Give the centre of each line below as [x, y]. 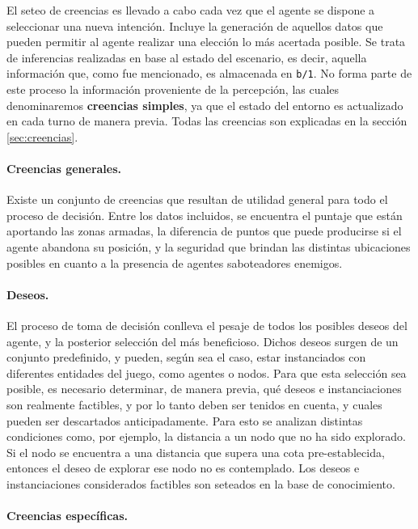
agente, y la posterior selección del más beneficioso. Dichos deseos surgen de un [203, 341]
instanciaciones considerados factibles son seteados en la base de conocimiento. [201, 483]
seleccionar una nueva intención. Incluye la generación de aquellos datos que [195, 25]
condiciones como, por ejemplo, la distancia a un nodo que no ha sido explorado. [206, 436]
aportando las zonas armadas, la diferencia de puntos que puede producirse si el [204, 231]
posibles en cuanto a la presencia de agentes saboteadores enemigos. [175, 262]
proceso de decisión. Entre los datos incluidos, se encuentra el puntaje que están [205, 215]
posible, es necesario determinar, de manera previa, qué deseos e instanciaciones [204, 389]
